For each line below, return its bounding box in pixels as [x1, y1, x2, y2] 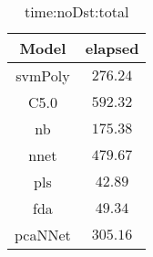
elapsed [85, 37, 139, 59]
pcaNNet [15, 224, 71, 245]
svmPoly [15, 65, 70, 86]
